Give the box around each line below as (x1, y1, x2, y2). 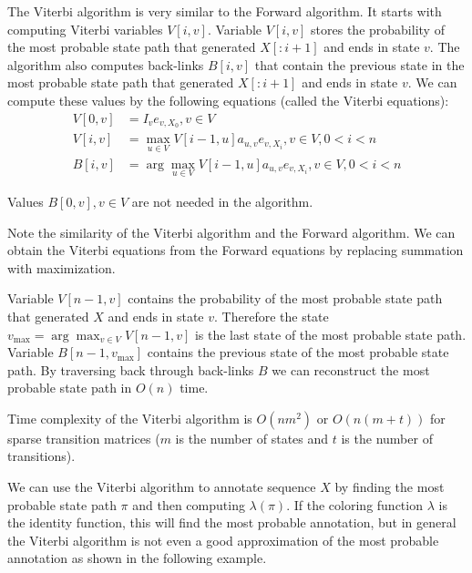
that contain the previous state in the (254, 55, 465, 74)
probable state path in (7, 378, 132, 397)
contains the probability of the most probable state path (128, 289, 443, 308)
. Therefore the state (214, 306, 329, 325)
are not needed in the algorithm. (131, 191, 313, 210)
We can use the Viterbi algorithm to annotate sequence (7, 477, 316, 496)
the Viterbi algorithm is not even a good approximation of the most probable (7, 530, 439, 549)
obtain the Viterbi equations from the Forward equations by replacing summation (7, 240, 464, 260)
